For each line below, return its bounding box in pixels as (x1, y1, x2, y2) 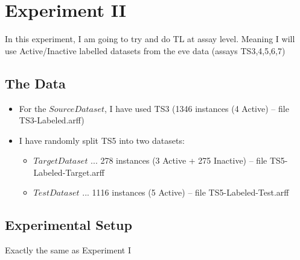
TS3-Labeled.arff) (19, 114, 85, 126)
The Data (5, 73, 66, 92)
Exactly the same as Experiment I (5, 244, 132, 256)
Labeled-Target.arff (33, 166, 104, 178)
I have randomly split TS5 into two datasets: (19, 134, 185, 146)
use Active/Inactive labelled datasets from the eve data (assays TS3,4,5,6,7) (5, 44, 286, 57)
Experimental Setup (5, 215, 132, 234)
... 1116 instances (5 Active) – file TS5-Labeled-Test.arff (82, 186, 289, 199)
